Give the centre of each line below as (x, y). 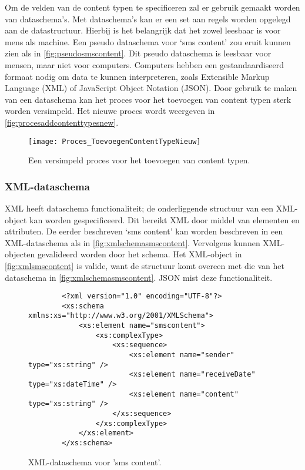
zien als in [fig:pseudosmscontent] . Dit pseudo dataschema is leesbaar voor (138, 53)
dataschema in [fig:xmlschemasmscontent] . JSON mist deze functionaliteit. (139, 277)
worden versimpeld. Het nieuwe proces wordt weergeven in (110, 111)
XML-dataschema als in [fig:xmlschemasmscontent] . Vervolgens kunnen (133, 242)
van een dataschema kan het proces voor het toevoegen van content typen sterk (148, 99)
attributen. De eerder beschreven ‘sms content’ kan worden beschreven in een (144, 231)
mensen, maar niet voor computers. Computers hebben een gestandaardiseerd (145, 64)
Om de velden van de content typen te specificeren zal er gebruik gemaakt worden (152, 7)
